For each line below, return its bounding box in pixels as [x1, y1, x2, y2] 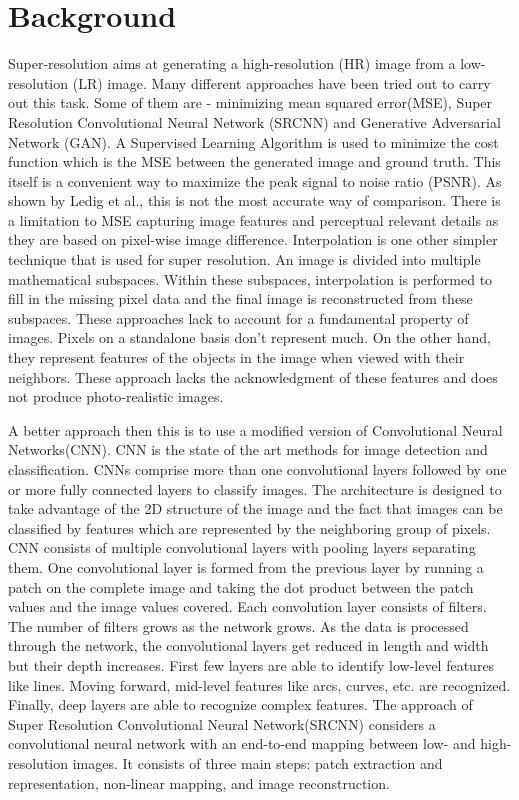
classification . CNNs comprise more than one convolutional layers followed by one [8, 459, 507, 479]
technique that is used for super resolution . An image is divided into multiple [8, 249, 481, 270]
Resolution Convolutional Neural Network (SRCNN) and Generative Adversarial [8, 111, 501, 132]
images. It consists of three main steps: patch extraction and [72, 752, 443, 773]
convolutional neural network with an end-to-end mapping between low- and [8, 733, 476, 754]
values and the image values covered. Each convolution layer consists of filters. [8, 596, 487, 617]
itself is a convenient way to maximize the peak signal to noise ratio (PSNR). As [8, 170, 502, 191]
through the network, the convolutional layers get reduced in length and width [8, 635, 489, 656]
